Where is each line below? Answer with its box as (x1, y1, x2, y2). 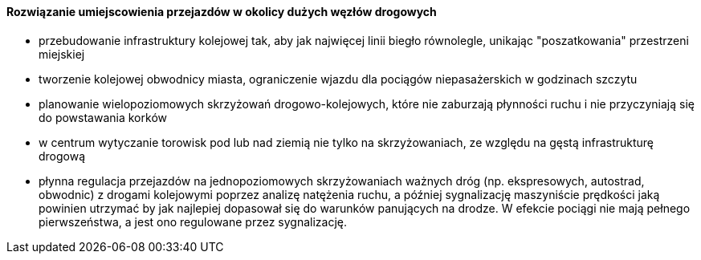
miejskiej (39, 47, 85, 61)
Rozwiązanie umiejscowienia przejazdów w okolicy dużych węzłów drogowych (6, 5, 437, 18)
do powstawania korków (39, 110, 167, 124)
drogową (39, 148, 86, 163)
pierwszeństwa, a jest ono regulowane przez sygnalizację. (39, 214, 347, 229)
